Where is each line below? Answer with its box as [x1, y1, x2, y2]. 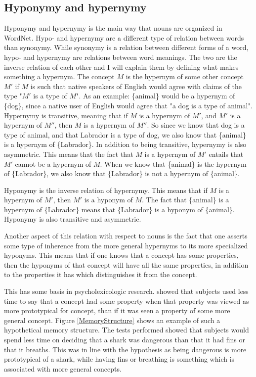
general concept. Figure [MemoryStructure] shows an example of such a [4, 315, 220, 325]
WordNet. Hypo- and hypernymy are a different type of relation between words [4, 32, 244, 43]
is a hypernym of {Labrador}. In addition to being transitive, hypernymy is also [4, 139, 247, 149]
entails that [209, 148, 244, 159]
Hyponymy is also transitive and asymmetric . [4, 214, 141, 224]
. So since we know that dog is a [147, 120, 245, 130]
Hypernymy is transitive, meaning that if [4, 110, 128, 120]
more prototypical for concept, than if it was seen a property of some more [4, 305, 230, 316]
